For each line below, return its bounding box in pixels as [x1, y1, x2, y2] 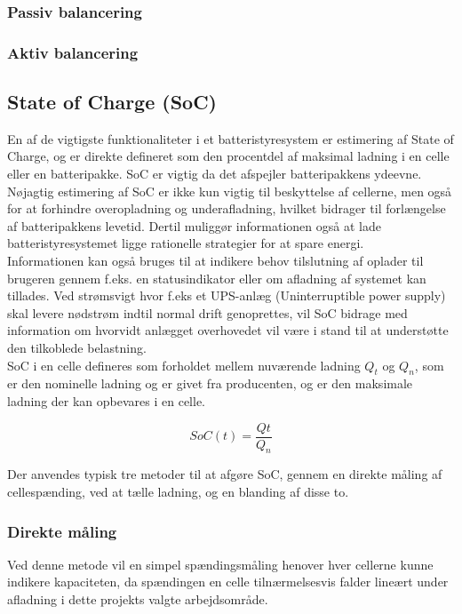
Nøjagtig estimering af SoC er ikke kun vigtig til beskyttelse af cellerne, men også [7, 181, 452, 200]
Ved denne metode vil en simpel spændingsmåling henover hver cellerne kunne [7, 554, 434, 573]
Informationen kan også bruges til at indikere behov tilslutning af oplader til [7, 251, 424, 270]
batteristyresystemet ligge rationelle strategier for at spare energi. [7, 234, 364, 252]
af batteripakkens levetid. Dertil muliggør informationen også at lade [7, 216, 381, 235]
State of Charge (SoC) [7, 88, 217, 116]
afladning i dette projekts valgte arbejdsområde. [7, 590, 268, 609]
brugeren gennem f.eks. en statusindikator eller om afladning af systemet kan [7, 268, 426, 287]
